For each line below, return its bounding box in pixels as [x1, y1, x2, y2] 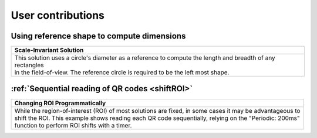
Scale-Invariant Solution [14, 46, 84, 54]
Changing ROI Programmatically [14, 99, 106, 107]
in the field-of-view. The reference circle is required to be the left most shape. [14, 68, 230, 77]
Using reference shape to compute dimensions [11, 31, 186, 41]
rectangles [14, 61, 44, 70]
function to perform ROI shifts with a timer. [14, 121, 132, 129]
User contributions [11, 9, 105, 22]
